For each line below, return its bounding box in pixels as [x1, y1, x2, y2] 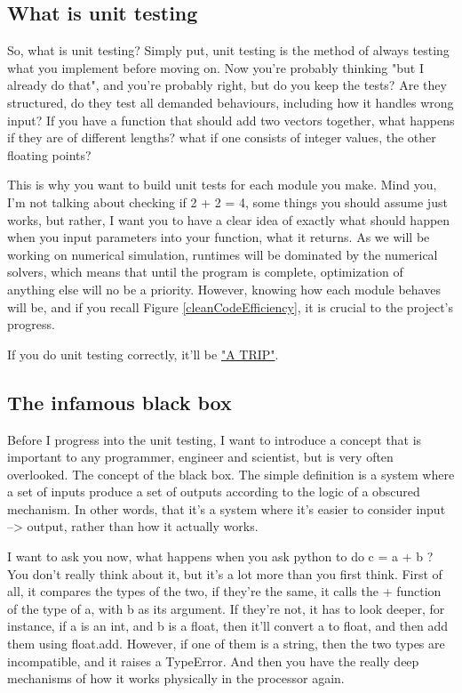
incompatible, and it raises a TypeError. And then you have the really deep [7, 651, 419, 670]
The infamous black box [7, 388, 232, 415]
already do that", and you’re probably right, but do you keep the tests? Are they [7, 76, 447, 94]
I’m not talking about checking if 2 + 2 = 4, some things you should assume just [7, 192, 448, 211]
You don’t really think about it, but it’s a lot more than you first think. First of [7, 564, 442, 583]
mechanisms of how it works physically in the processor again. [7, 669, 345, 688]
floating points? [7, 145, 92, 164]
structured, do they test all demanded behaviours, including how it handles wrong [7, 93, 454, 111]
